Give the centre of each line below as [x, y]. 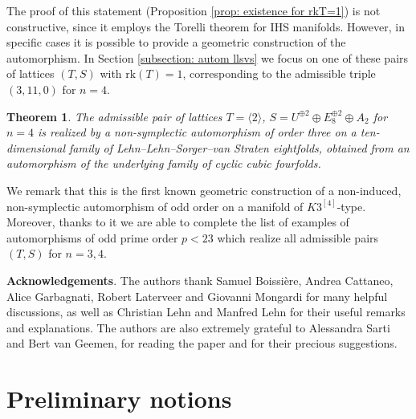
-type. [351, 206]
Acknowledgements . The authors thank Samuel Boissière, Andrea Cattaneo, [200, 280]
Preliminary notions [119, 399]
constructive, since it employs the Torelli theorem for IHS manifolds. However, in [206, 26]
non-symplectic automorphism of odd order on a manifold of [155, 206]
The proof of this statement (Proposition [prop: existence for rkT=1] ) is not [194, 10]
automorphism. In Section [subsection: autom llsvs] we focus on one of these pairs [208, 57]
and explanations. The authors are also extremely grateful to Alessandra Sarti [198, 327]
